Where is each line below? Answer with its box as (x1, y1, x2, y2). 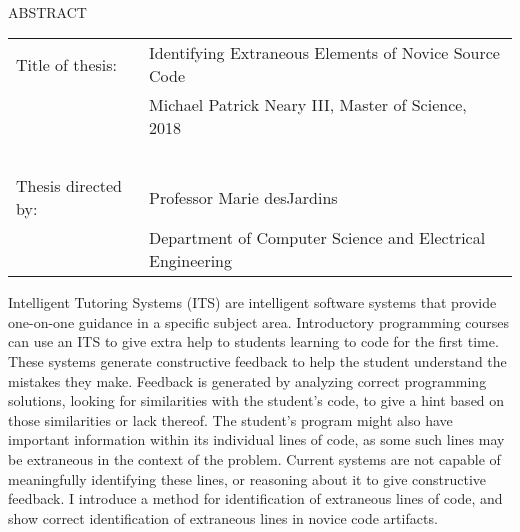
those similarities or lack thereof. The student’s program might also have (8, 409, 453, 430)
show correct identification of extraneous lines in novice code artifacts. (8, 507, 438, 528)
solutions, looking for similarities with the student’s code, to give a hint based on (8, 390, 505, 411)
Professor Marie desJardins (149, 185, 338, 209)
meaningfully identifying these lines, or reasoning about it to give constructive (8, 468, 487, 489)
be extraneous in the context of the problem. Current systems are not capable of (8, 448, 501, 469)
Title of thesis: (16, 52, 118, 76)
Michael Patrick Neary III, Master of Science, (149, 93, 467, 117)
